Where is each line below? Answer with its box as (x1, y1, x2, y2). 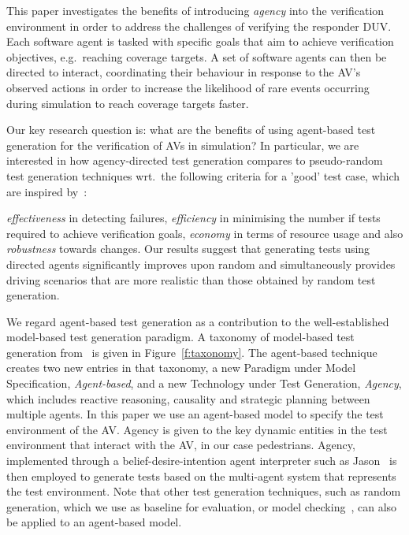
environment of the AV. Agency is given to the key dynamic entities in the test (6, 421, 388, 437)
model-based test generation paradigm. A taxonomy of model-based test (6, 329, 355, 345)
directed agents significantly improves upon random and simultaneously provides (6, 255, 396, 272)
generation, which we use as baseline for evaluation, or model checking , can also (6, 498, 397, 515)
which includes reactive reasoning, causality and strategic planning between (6, 390, 370, 407)
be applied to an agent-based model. (6, 514, 182, 530)
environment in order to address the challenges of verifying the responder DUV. (6, 17, 392, 34)
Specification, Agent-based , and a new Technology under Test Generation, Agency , (6, 375, 402, 392)
